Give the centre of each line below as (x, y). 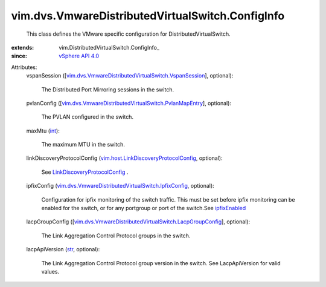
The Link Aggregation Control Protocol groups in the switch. (116, 236)
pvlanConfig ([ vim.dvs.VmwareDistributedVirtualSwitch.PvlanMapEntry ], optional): (129, 103)
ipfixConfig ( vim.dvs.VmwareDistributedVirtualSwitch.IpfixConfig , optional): (120, 186)
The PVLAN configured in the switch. (88, 117)
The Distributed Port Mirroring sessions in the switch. (108, 89)
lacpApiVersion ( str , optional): (63, 249)
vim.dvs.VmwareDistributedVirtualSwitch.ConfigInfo (148, 16)
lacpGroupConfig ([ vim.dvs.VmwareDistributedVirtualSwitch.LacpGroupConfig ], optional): (138, 222)
